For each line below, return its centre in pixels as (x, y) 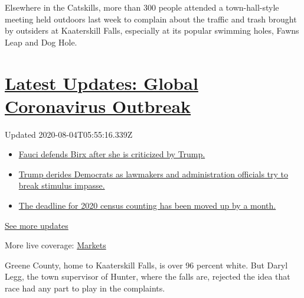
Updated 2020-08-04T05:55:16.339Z (69, 134)
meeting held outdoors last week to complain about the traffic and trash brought (151, 19)
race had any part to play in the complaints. (85, 288)
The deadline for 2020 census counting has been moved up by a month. (147, 205)
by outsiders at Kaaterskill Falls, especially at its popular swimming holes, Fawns (152, 30)
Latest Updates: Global (102, 82)
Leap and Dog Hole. (41, 42)
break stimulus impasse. (62, 185)
